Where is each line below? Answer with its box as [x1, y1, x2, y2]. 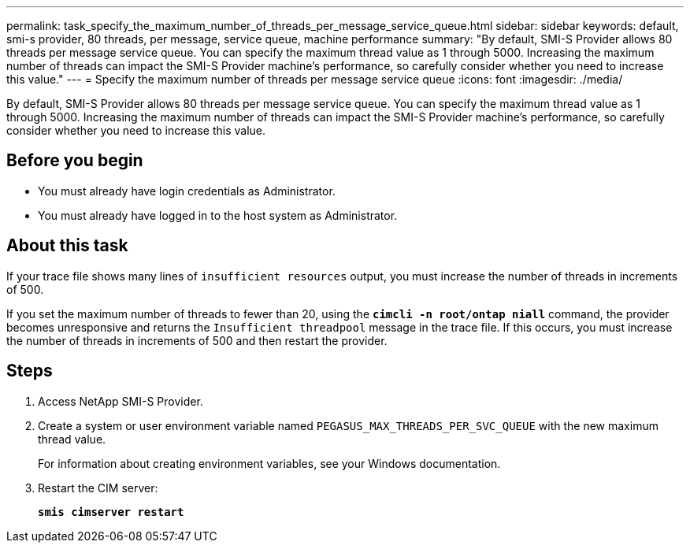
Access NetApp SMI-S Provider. [38, 394, 203, 408]
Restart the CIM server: [38, 480, 158, 495]
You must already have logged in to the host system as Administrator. [38, 208, 398, 222]
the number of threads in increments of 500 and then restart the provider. [6, 333, 388, 347]
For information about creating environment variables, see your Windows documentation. [38, 456, 501, 470]
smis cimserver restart [38, 505, 184, 518]
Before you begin [6, 150, 143, 171]
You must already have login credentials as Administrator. [38, 184, 336, 198]
